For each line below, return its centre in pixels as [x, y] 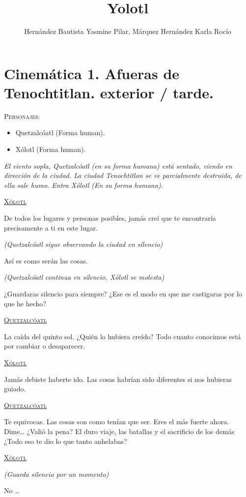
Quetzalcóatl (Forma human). [60, 132]
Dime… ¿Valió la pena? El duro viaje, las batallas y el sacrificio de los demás [119, 431]
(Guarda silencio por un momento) [56, 474]
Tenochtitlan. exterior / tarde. [109, 92]
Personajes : [22, 116]
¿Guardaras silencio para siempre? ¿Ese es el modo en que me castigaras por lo [123, 293]
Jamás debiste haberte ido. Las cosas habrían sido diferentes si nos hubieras [118, 379]
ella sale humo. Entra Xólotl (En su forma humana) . [83, 185]
